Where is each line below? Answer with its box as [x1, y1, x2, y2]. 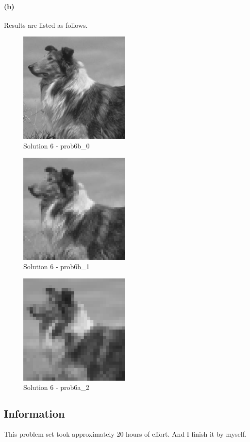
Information [4, 406, 65, 421]
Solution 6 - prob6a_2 [23, 382, 89, 392]
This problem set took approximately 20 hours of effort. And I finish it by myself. [4, 429, 247, 439]
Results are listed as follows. [4, 19, 88, 30]
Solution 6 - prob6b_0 [23, 140, 90, 150]
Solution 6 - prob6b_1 [23, 261, 90, 272]
